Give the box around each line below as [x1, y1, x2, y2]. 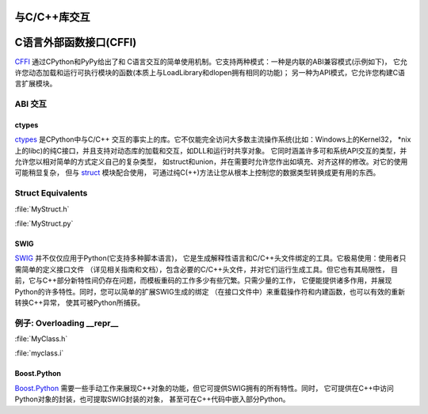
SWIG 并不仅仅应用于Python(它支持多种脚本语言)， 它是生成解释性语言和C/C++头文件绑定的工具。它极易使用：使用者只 [14, 253, 407, 263]
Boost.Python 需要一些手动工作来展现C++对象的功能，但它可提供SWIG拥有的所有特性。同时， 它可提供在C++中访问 [14, 383, 394, 393]
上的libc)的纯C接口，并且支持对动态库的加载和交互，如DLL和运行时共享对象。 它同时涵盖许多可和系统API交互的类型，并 [14, 146, 407, 155]
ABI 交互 [14, 99, 48, 110]
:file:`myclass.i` [14, 348, 64, 358]
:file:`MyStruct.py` [14, 218, 74, 228]
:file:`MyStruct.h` [14, 204, 70, 214]
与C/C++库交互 [14, 10, 90, 24]
